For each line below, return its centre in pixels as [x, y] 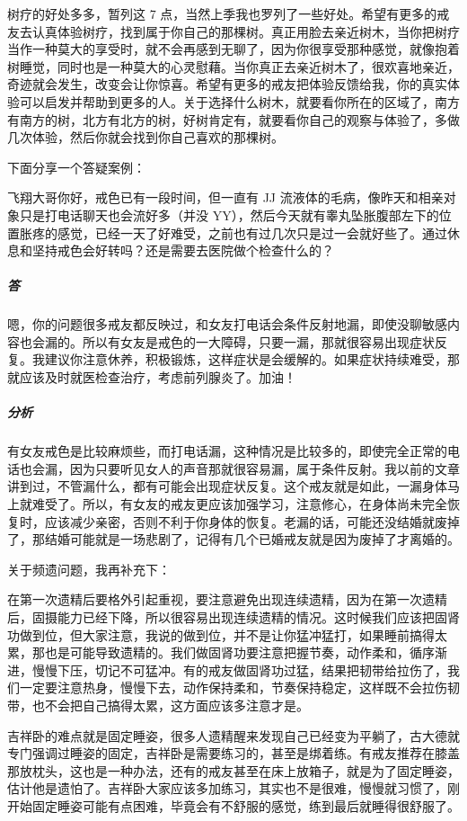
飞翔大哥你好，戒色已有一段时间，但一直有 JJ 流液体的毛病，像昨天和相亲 [225, 197]
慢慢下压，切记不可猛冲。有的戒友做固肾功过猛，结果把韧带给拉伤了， [239, 669]
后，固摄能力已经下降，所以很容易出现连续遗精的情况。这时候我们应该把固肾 [233, 616]
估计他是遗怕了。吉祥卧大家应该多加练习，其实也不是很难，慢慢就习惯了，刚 [233, 788]
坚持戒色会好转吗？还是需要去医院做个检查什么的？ [183, 250]
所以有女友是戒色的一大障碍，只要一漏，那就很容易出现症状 [258, 341]
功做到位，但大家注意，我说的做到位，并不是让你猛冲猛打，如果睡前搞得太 [227, 634]
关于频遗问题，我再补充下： [89, 569]
